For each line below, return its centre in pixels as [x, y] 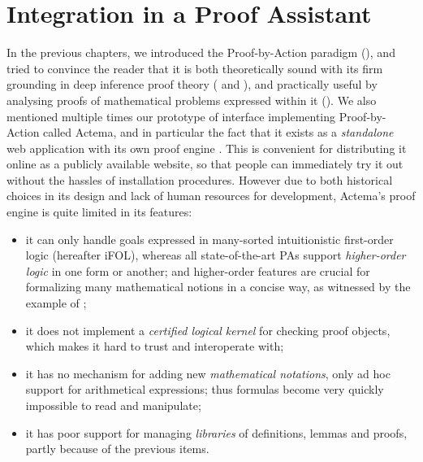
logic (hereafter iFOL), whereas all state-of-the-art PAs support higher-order [216, 255]
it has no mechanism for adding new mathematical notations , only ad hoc [208, 373]
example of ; [56, 303]
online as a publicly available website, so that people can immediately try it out [205, 164]
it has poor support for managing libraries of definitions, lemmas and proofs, [216, 432]
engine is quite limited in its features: [99, 212]
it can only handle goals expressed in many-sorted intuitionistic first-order [209, 239]
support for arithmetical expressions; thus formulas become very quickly [205, 389]
